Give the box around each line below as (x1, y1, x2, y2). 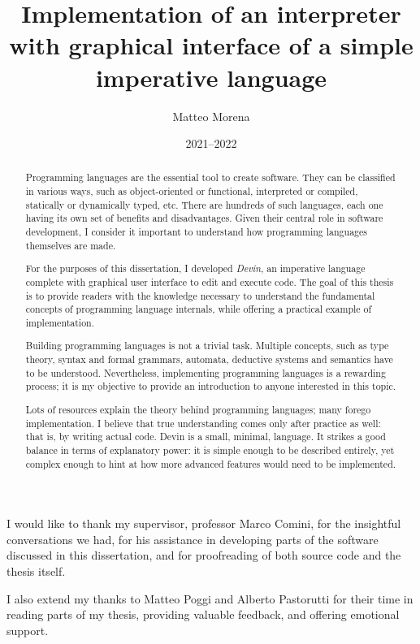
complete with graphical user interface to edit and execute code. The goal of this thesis (25, 274, 394, 288)
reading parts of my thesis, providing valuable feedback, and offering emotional (6, 606, 400, 623)
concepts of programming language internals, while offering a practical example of (25, 302, 372, 316)
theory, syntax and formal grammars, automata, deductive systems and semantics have (25, 352, 393, 366)
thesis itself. (6, 563, 66, 580)
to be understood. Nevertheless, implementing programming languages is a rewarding (25, 365, 386, 379)
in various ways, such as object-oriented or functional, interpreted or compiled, (25, 184, 358, 198)
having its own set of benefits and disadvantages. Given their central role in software (25, 211, 383, 225)
